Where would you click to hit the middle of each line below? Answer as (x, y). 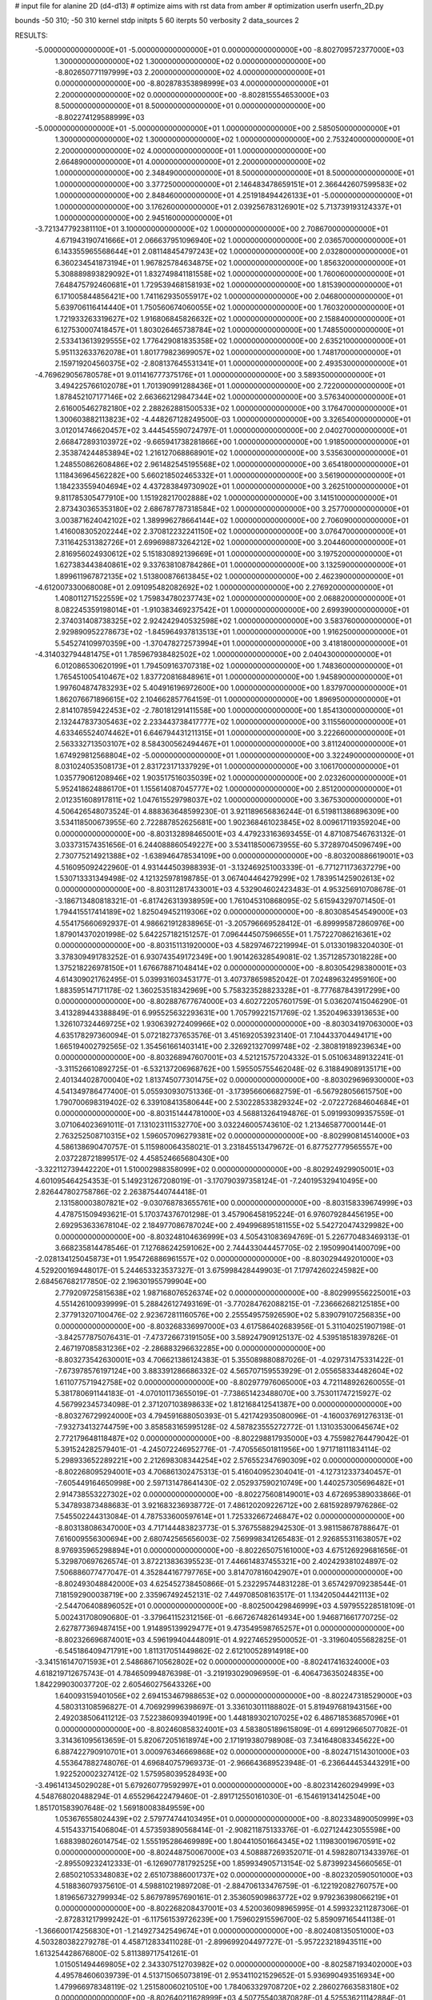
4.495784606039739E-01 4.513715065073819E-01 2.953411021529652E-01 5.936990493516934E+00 (225, 1975)
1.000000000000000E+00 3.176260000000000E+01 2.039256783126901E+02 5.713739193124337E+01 (228, 206)
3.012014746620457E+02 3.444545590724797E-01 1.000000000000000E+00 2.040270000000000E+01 (231, 430)
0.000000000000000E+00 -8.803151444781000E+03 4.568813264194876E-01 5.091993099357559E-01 (230, 1114)
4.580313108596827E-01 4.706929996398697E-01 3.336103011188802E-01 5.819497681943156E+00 (223, 1706)
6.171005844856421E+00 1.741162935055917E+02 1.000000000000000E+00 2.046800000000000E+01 (229, 296)
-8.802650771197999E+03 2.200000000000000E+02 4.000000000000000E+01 (190, 72)
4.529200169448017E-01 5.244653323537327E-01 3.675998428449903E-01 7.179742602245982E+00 (207, 1270)
